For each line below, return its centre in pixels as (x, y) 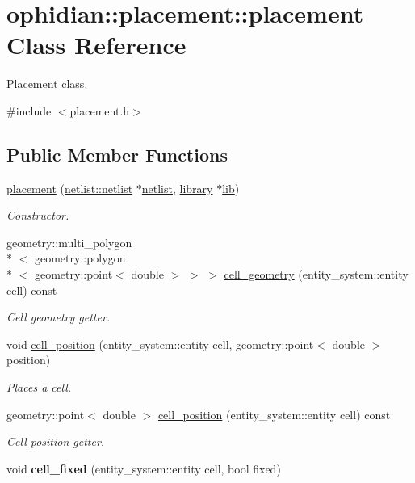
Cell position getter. (56, 441)
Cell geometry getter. (59, 317)
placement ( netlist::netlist (70, 188)
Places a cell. (39, 387)
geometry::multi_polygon (69, 242)
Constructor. (38, 215)
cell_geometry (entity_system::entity (316, 274)
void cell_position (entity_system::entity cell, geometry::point (160, 344)
